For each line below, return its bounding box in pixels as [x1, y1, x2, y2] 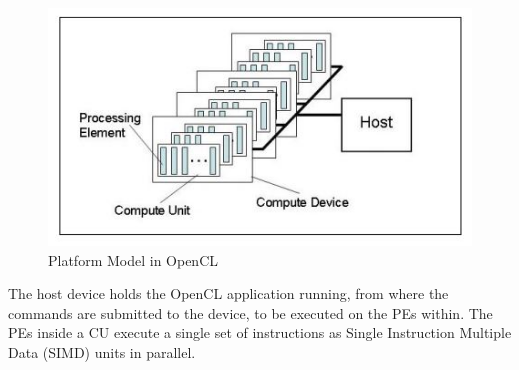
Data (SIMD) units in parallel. [8, 341, 196, 362]
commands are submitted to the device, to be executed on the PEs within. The [8, 302, 493, 323]
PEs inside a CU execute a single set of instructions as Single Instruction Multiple [8, 322, 512, 343]
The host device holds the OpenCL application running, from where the [8, 283, 449, 304]
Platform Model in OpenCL [48, 249, 219, 270]
